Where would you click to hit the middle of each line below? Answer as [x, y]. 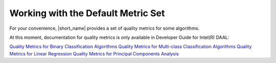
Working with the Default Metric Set [87, 13]
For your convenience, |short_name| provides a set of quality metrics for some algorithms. [104, 28]
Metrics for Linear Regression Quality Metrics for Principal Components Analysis [94, 53]
